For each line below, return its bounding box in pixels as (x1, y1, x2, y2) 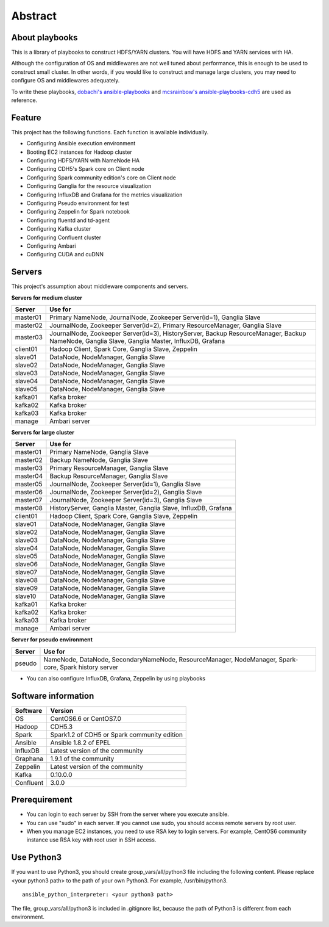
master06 (15, 488, 43, 497)
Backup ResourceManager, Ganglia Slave (49, 472, 168, 480)
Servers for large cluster (11, 429, 75, 436)
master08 (15, 504, 43, 513)
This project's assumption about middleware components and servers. (11, 283, 189, 290)
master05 (15, 480, 43, 488)
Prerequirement (11, 795, 73, 805)
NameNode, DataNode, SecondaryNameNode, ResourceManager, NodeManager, (43, 655, 277, 663)
